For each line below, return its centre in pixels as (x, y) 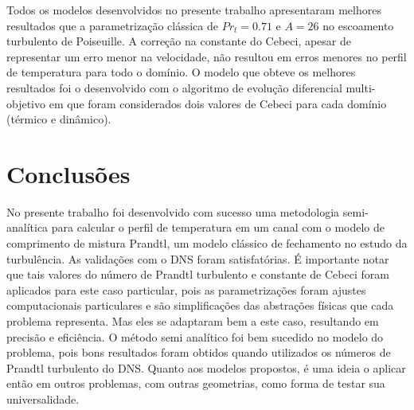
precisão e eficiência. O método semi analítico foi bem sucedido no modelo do (195, 336)
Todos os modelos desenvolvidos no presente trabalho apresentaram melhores (194, 10)
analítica (27, 227)
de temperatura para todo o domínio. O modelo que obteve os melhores (181, 72)
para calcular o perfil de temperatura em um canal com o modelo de (218, 227)
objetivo (26, 103)
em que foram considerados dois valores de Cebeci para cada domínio (218, 103)
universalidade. (43, 399)
